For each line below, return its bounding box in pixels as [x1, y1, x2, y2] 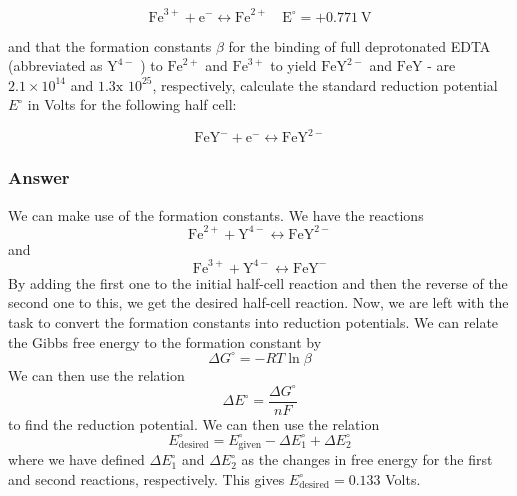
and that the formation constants [8, 35, 212, 56]
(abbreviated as [8, 55, 103, 76]
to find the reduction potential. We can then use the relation [8, 413, 380, 434]
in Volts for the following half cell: [27, 94, 237, 115]
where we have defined [8, 449, 145, 470]
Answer [8, 165, 70, 190]
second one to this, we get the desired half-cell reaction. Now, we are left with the [8, 292, 509, 313]
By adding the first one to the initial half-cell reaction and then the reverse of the [8, 272, 508, 293]
